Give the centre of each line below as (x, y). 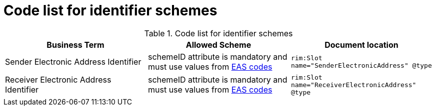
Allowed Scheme (218, 45)
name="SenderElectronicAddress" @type (361, 65)
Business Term (75, 45)
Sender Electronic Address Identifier (73, 61)
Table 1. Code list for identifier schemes (218, 33)
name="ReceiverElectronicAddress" (353, 85)
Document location (361, 45)
